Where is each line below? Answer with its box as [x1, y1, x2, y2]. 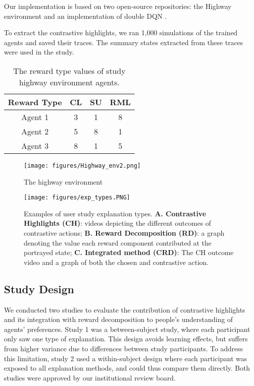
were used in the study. [4, 47, 74, 57]
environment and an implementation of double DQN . [4, 10, 167, 21]
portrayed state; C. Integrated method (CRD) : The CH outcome [24, 247, 234, 257]
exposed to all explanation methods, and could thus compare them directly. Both [4, 363, 250, 373]
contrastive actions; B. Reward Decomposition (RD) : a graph [24, 228, 225, 238]
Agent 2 [21, 125, 49, 137]
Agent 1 [21, 111, 49, 123]
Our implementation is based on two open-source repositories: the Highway [4, 1, 232, 11]
